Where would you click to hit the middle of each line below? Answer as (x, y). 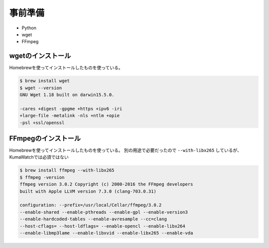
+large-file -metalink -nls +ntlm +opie (69, 116)
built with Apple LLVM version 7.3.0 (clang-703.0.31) (88, 191)
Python (29, 28)
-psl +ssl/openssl (42, 123)
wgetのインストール (40, 56)
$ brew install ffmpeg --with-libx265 (67, 170)
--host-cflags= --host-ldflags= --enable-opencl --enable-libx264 (102, 226)
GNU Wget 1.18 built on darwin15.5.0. (67, 95)
